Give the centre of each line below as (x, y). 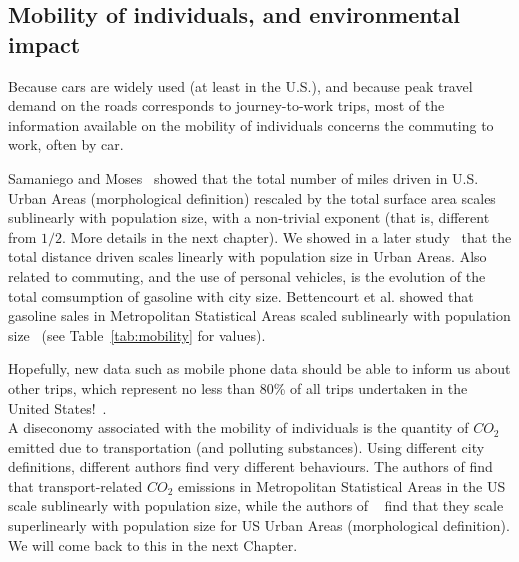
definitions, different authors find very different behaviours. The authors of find (250, 466)
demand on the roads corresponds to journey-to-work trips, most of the (226, 105)
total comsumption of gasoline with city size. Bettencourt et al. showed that (241, 295)
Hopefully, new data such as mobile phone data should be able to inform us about (259, 368)
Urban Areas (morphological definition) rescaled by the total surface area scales (252, 197)
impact (44, 43)
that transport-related (75, 485)
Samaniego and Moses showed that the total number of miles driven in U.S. (243, 177)
